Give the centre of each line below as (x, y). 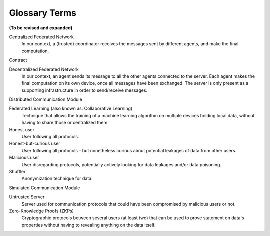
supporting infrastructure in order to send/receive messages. (84, 90)
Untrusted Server (27, 197)
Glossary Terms (43, 13)
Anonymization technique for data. (57, 178)
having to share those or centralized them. (65, 123)
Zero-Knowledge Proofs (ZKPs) (42, 211)
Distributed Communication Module (46, 99)
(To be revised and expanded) (41, 28)
